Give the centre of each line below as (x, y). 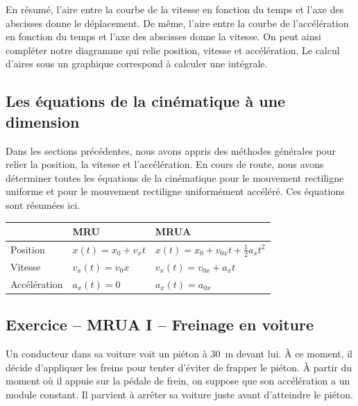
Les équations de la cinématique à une (146, 101)
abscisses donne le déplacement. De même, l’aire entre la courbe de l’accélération (177, 23)
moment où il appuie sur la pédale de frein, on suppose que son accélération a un (178, 381)
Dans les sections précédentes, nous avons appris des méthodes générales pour (171, 150)
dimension (43, 121)
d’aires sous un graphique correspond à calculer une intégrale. (137, 64)
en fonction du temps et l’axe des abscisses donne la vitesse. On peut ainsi (163, 36)
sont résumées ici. (43, 204)
